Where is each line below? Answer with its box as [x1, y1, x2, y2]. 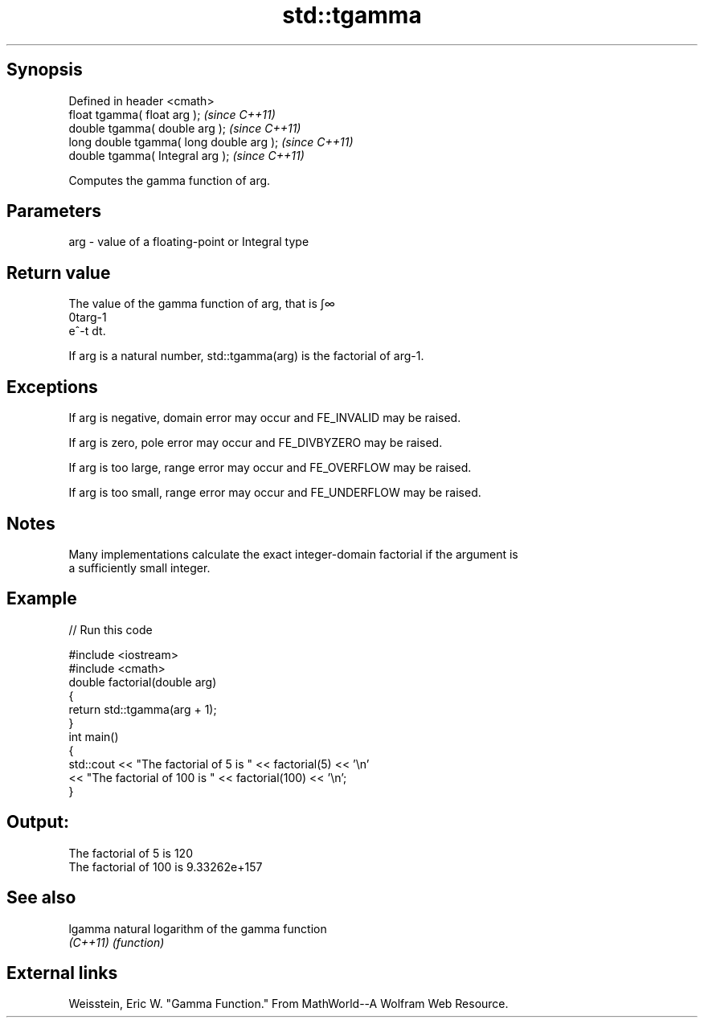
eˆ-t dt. [68, 324, 106, 338]
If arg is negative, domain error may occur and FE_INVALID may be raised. [68, 411, 461, 425]
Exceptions [6, 376, 98, 397]
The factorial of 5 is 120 [68, 846, 193, 860]
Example [6, 588, 77, 609]
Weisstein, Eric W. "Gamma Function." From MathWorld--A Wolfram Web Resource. [68, 997, 509, 1011]
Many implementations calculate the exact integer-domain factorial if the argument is [68, 547, 518, 561]
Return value [6, 262, 111, 283]
